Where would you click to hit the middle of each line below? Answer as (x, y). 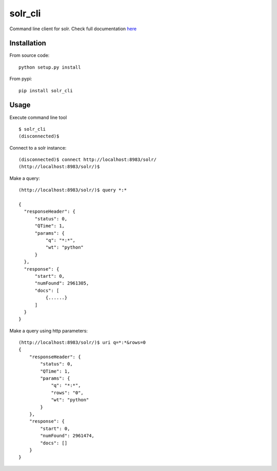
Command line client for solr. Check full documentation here (73, 29)
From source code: (29, 55)
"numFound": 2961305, (62, 283)
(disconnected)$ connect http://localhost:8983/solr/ (87, 160)
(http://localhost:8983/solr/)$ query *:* (73, 190)
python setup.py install (50, 67)
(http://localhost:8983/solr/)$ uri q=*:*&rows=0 (82, 343)
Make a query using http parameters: (49, 331)
